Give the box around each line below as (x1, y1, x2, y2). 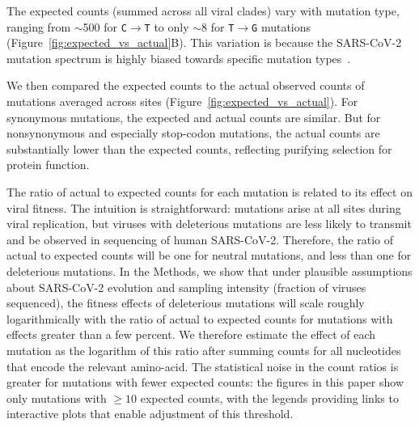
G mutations (252, 18, 311, 35)
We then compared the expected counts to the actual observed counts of (6, 77, 365, 94)
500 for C (83, 18, 127, 35)
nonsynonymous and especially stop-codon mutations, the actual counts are (6, 125, 380, 142)
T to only (144, 18, 189, 35)
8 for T (201, 18, 235, 35)
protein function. (6, 156, 90, 173)
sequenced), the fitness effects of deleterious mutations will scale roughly (6, 294, 365, 311)
